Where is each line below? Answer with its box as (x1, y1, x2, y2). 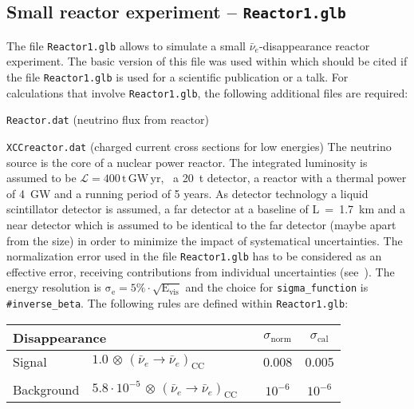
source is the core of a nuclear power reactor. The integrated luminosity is (6, 153, 368, 170)
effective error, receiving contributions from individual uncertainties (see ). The (6, 263, 395, 280)
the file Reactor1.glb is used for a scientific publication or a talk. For (6, 69, 349, 85)
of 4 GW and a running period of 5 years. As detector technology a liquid (6, 185, 369, 201)
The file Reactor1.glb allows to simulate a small (6, 37, 246, 54)
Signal (13, 351, 47, 371)
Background (13, 379, 80, 399)
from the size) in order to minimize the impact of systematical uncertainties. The (6, 232, 403, 248)
